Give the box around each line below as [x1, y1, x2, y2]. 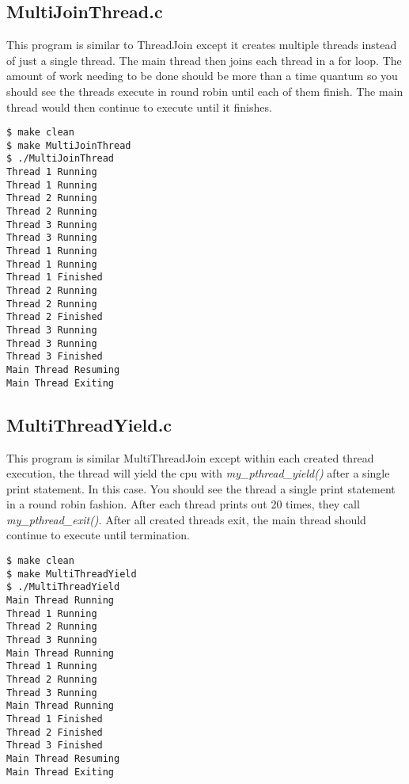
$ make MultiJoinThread [6, 139, 131, 151]
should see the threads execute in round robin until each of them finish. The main [6, 82, 403, 99]
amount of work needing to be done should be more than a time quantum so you [6, 67, 398, 84]
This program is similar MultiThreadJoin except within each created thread [6, 449, 374, 466]
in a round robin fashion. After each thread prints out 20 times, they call [6, 496, 360, 512]
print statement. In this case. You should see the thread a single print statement [6, 480, 396, 497]
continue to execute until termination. [6, 527, 190, 543]
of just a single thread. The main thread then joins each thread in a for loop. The [6, 51, 402, 68]
